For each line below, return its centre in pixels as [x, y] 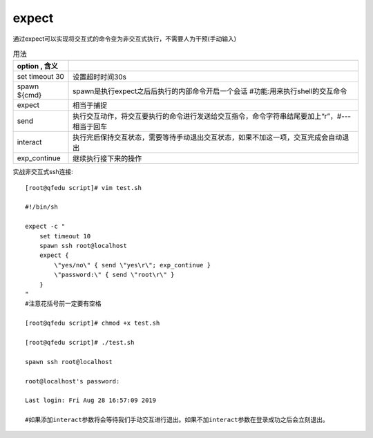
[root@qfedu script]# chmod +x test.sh [93, 323]
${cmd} [29, 95]
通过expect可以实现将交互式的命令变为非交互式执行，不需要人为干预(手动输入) [125, 39]
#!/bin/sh [41, 207]
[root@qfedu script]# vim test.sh [83, 188]
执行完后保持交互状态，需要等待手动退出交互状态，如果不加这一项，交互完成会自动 [208, 137]
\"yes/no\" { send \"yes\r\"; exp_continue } [132, 265]
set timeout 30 [41, 77]
